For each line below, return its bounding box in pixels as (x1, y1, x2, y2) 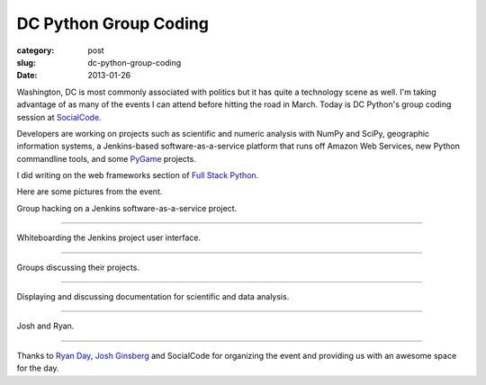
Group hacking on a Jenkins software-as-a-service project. (16, 202, 238, 213)
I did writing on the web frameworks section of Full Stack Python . (16, 170, 259, 181)
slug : (16, 57, 36, 67)
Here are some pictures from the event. (16, 186, 163, 197)
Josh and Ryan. (16, 320, 75, 332)
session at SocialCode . (16, 112, 103, 122)
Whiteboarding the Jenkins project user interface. (16, 232, 202, 243)
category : (16, 45, 55, 56)
